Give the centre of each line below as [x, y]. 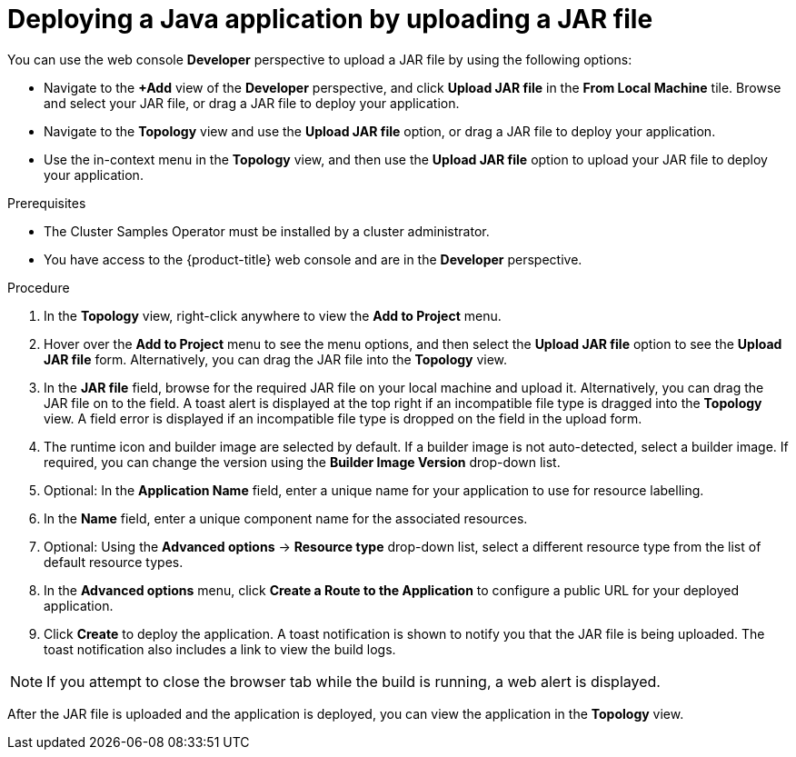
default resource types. [114, 562]
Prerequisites [47, 203]
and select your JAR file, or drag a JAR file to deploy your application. [252, 103]
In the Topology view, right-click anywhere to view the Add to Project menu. [273, 315]
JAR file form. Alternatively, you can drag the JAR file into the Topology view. [276, 359]
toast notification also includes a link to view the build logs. [220, 649]
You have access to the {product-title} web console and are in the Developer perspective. [313, 259]
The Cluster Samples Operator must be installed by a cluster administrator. [267, 231]
